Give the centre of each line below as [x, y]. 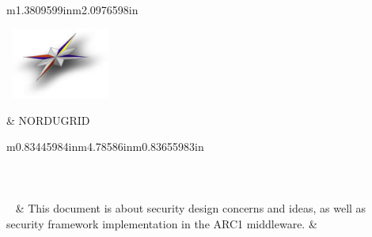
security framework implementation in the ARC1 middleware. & [162, 224]
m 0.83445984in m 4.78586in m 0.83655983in [105, 147]
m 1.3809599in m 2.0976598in [72, 9]
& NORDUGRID [48, 120]
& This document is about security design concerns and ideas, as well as [191, 208]
